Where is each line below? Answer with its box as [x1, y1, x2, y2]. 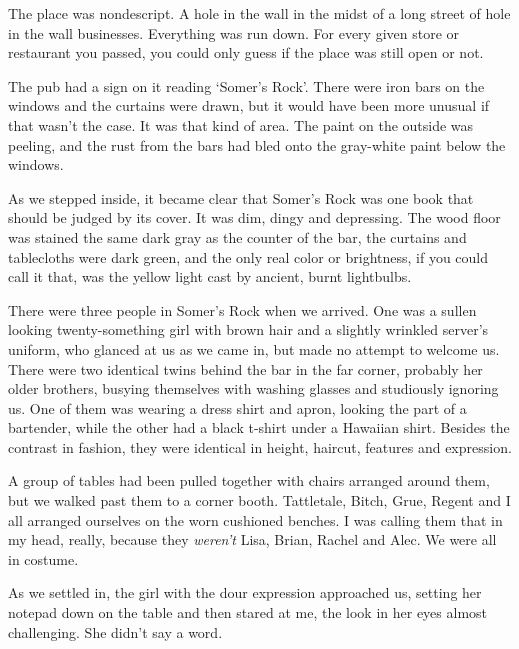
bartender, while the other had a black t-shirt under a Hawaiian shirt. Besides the [8, 417, 510, 438]
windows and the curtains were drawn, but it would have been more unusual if [8, 95, 490, 116]
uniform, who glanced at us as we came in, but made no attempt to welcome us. [8, 338, 500, 359]
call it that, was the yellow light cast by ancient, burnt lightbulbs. [8, 266, 412, 287]
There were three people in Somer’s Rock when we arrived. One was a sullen [8, 299, 477, 320]
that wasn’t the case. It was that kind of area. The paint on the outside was [8, 114, 474, 135]
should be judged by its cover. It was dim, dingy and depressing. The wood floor [8, 207, 501, 228]
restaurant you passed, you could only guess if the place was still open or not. [8, 42, 484, 63]
